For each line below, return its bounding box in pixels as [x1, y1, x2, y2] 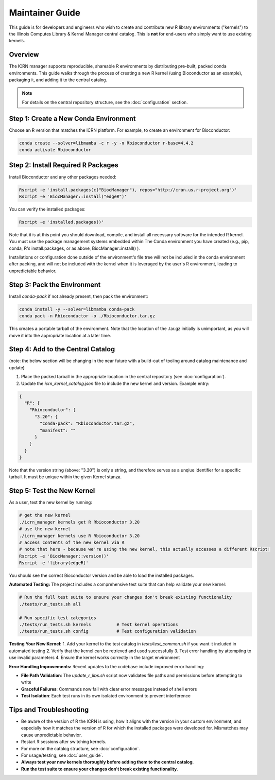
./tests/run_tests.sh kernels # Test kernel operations [19, 622, 178, 627]
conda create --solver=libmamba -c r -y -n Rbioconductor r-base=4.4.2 [19, 140, 194, 146]
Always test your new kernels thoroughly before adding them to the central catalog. [21, 759, 194, 765]
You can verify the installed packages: [9, 206, 86, 212]
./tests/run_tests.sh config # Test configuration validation [19, 628, 196, 634]
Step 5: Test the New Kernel [9, 486, 95, 495]
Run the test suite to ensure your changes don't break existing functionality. [21, 766, 178, 772]
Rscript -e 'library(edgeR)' [19, 560, 89, 566]
